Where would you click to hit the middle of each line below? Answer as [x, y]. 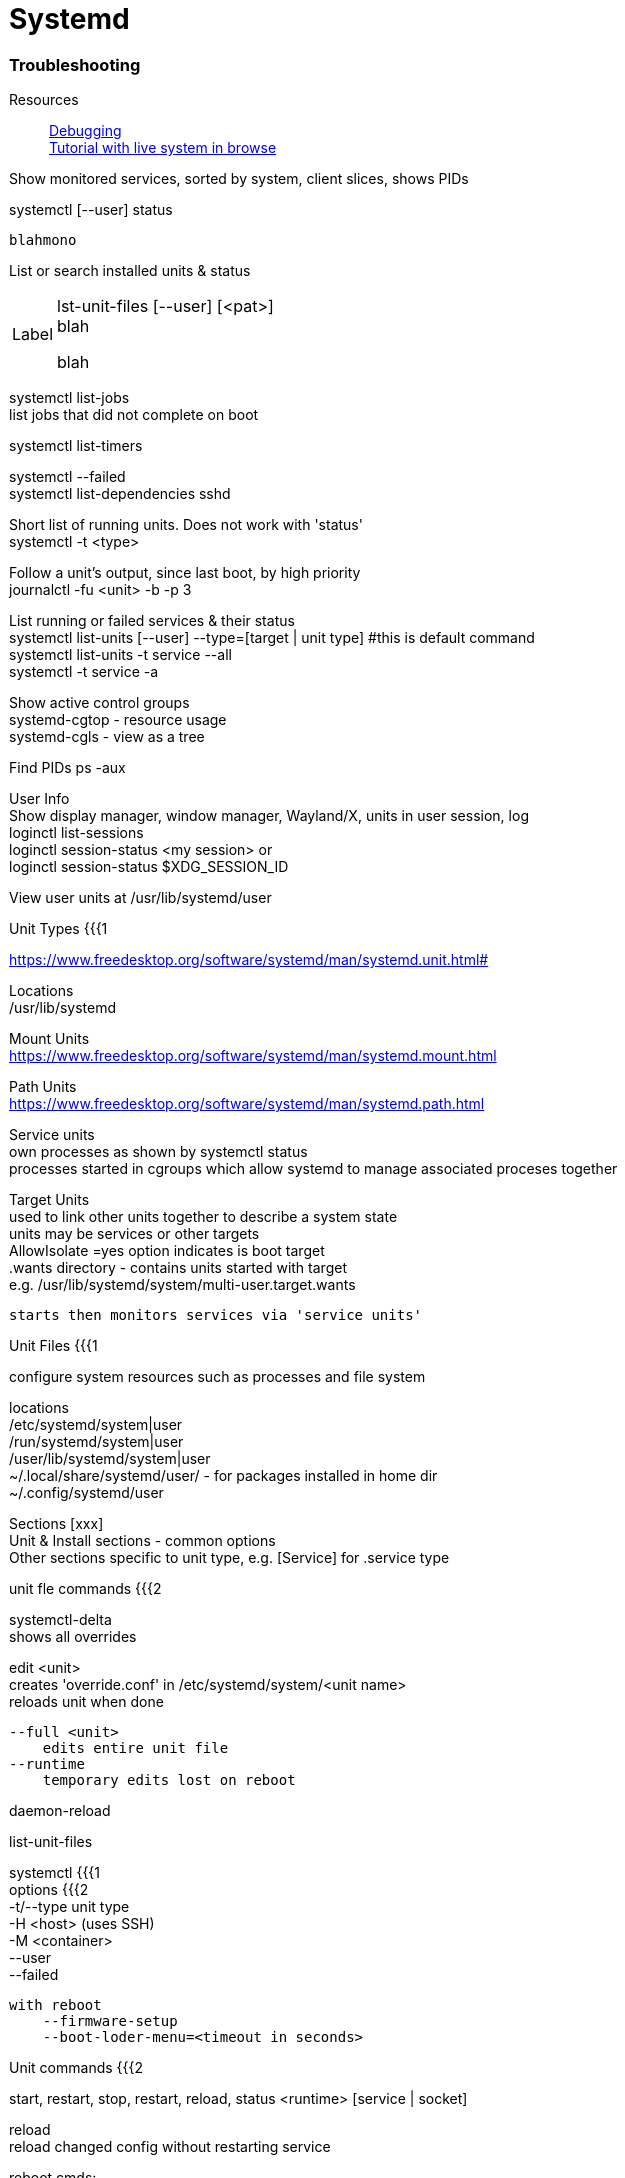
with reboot [55, 2005]
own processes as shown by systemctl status [158, 1152]
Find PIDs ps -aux [67, 768]
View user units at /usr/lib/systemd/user [140, 898]
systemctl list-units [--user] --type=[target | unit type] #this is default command [272, 638]
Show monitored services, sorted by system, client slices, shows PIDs [239, 179]
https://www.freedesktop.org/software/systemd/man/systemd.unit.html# [249, 960]
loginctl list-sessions [76, 833]
